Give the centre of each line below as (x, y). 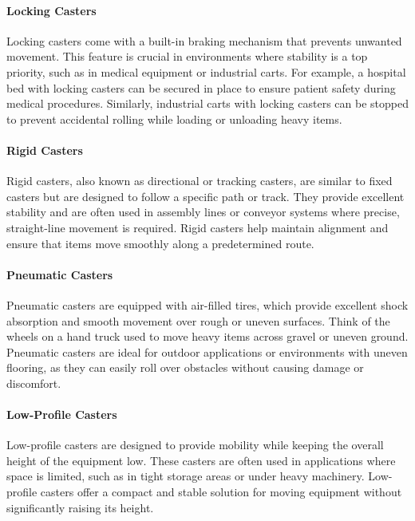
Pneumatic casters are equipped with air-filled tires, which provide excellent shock (207, 304)
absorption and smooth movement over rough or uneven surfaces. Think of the (198, 320)
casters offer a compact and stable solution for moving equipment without (221, 492)
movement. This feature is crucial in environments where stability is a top (187, 56)
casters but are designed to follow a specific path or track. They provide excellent (206, 196)
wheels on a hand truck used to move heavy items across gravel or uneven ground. (207, 336)
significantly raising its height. (80, 507)
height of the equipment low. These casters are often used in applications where (201, 460)
